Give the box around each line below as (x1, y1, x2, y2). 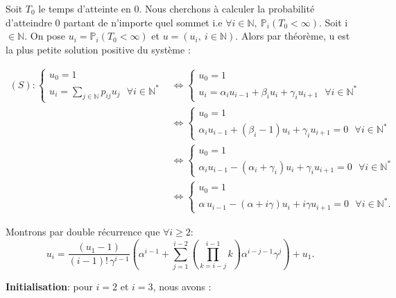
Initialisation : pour (6, 279, 93, 294)
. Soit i (318, 15, 348, 29)
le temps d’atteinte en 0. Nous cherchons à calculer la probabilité (38, 1, 315, 15)
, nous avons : (153, 279, 212, 294)
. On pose (24, 28, 66, 43)
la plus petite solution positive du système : (6, 42, 191, 56)
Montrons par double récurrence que (6, 224, 160, 238)
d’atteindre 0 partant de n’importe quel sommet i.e (6, 15, 223, 29)
